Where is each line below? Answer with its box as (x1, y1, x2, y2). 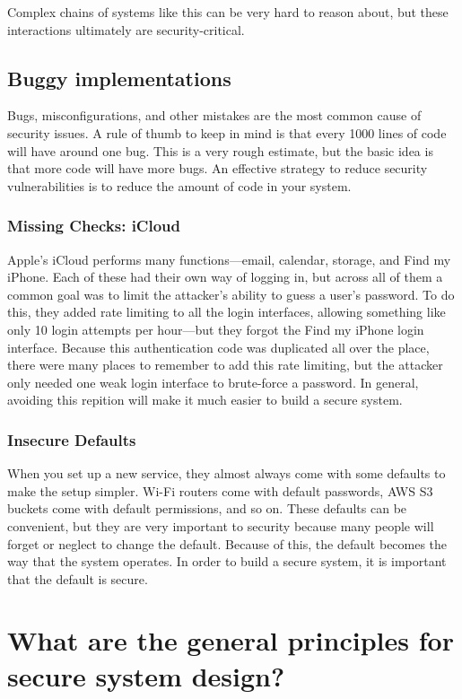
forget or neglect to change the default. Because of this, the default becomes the (7, 534, 448, 553)
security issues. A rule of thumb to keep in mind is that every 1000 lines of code (7, 123, 447, 142)
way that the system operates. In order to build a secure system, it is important (7, 552, 447, 571)
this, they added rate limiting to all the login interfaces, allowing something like (7, 302, 446, 321)
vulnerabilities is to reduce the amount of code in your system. (7, 176, 352, 195)
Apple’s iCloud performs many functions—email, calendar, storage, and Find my (7, 249, 451, 268)
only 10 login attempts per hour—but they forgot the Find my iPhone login (7, 319, 424, 338)
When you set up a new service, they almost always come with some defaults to (7, 464, 446, 483)
